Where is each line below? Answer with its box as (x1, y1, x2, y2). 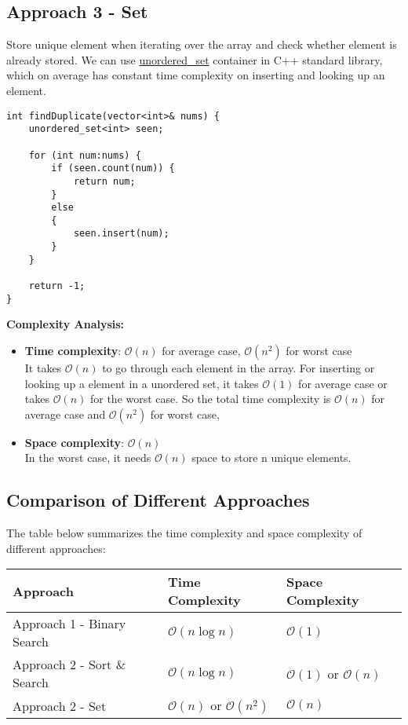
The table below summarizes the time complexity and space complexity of (6, 525, 362, 541)
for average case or (298, 375, 388, 391)
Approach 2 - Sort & (13, 655, 126, 674)
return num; (73, 175, 136, 187)
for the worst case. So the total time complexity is (89, 390, 331, 407)
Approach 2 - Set (13, 696, 107, 715)
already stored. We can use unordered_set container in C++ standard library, (6, 51, 383, 68)
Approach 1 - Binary (13, 614, 126, 633)
